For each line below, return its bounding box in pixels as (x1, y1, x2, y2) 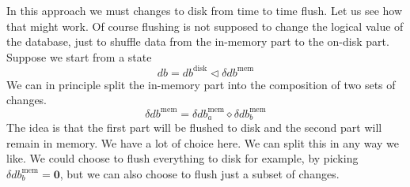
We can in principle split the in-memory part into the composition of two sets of (6, 76, 396, 92)
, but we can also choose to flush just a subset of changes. (59, 165, 340, 181)
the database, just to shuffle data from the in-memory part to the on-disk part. (6, 33, 389, 50)
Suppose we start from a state (6, 48, 152, 65)
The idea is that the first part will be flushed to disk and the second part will (6, 119, 382, 136)
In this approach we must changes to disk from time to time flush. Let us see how (6, 2, 403, 18)
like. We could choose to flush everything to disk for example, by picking (6, 150, 359, 166)
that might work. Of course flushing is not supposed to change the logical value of (6, 17, 404, 34)
